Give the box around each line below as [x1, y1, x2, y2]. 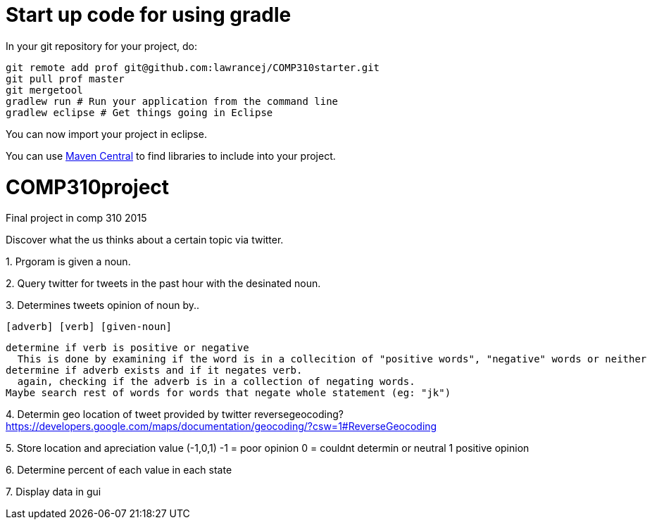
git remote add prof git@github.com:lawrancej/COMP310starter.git [6, 61, 380, 73]
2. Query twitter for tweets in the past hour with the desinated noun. [6, 277, 321, 290]
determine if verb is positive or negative [6, 342, 249, 354]
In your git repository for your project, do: [6, 39, 197, 52]
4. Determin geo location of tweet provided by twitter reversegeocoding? [6, 408, 344, 421]
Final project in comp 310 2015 [6, 212, 147, 224]
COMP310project [6, 175, 170, 199]
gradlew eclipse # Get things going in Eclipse [6, 106, 273, 118]
